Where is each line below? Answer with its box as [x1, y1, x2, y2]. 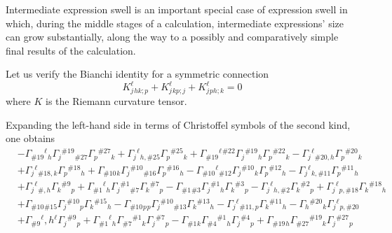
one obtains [6, 131, 55, 146]
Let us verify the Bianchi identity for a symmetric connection [6, 66, 269, 81]
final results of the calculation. [6, 43, 136, 57]
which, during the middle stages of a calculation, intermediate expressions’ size [6, 15, 344, 30]
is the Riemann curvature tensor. [46, 94, 187, 108]
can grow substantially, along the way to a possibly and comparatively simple [6, 29, 339, 44]
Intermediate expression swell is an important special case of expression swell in [6, 2, 348, 16]
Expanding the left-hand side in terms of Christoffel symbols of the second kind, [6, 117, 351, 132]
